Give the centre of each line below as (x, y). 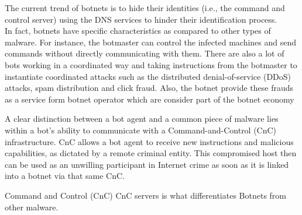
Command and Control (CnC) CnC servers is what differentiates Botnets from (146, 195)
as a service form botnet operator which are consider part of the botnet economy (150, 99)
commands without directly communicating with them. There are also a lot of (145, 53)
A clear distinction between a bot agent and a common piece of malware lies (142, 119)
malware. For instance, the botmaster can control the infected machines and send (151, 42)
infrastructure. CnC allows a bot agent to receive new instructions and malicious (149, 141)
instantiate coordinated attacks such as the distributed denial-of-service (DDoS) (148, 76)
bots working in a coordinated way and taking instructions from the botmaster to (151, 64)
